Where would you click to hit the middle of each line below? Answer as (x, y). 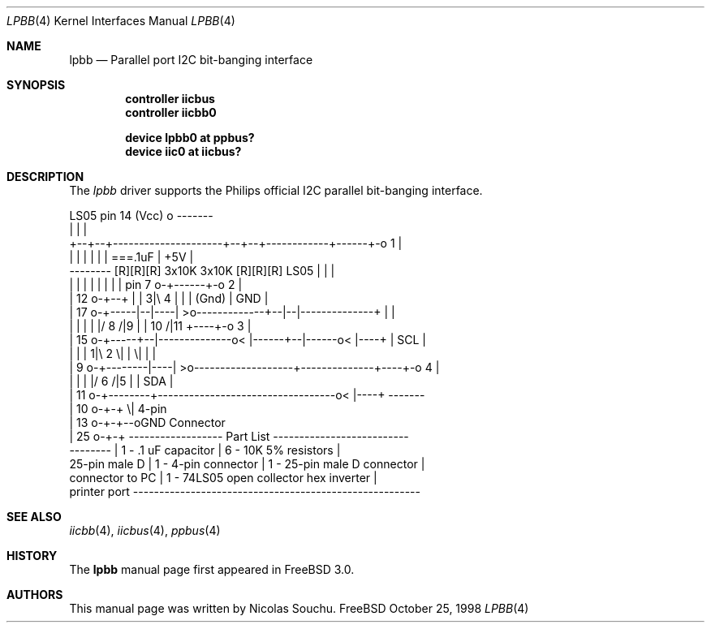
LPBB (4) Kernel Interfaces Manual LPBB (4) (121, 21)
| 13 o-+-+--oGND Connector (147, 422)
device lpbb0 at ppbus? (190, 138)
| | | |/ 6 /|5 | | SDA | (121, 381)
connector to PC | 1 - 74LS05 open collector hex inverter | (223, 478)
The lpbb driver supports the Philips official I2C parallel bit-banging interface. (276, 190)
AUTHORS (35, 595)
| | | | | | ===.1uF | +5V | (131, 257)
